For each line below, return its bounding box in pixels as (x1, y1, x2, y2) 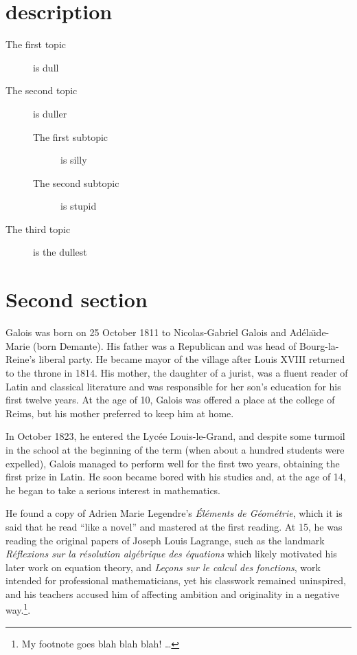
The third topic (5, 221, 71, 236)
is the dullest (33, 245, 87, 259)
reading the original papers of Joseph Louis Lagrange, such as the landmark (5, 533, 325, 547)
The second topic (5, 83, 78, 98)
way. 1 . (5, 601, 31, 617)
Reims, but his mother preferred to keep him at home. (5, 406, 234, 420)
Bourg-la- (299, 338, 339, 353)
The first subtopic (33, 129, 108, 144)
